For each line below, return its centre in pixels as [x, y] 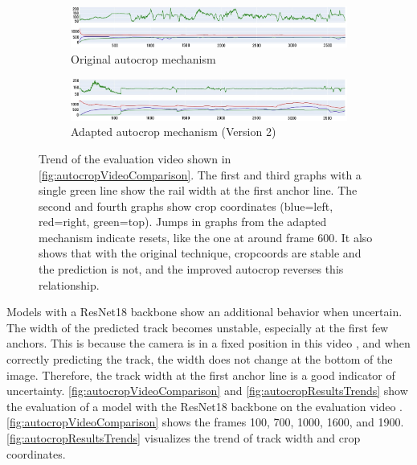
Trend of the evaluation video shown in [135, 158]
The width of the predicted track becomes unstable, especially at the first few [198, 327]
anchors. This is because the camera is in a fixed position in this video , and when [208, 343]
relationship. [69, 284]
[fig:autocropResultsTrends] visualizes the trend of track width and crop [184, 438]
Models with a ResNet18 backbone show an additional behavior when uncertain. [204, 312]
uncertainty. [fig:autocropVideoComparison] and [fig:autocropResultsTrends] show [207, 391]
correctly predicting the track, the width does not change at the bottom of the [200, 359]
